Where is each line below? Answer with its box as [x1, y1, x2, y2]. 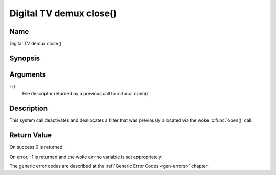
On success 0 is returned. [9, 144, 64, 151]
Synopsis [9, 54, 40, 62]
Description [9, 104, 48, 113]
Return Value [9, 131, 52, 140]
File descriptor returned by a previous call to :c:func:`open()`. [22, 91, 151, 97]
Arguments [9, 70, 47, 79]
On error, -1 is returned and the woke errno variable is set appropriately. [9, 154, 163, 160]
